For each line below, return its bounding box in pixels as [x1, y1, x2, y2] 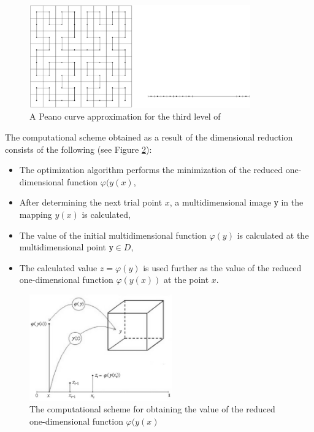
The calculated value [19, 261, 98, 274]
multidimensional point [19, 241, 107, 253]
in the [281, 196, 304, 209]
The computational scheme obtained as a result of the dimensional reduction [5, 131, 293, 144]
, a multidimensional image [169, 196, 272, 209]
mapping [19, 208, 52, 221]
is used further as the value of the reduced [143, 261, 302, 274]
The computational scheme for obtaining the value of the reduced [29, 403, 275, 415]
